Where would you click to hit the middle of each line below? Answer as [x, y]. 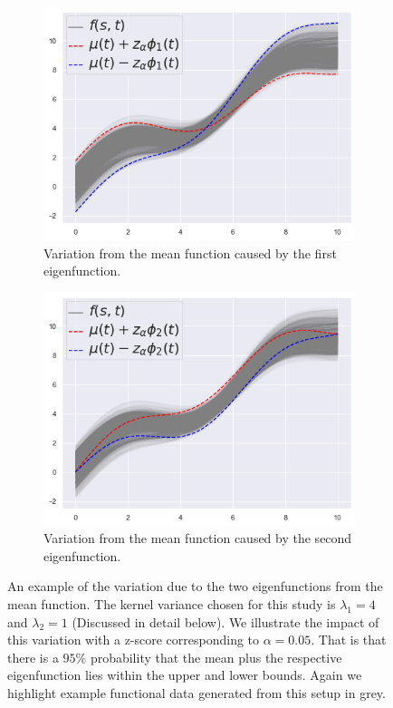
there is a [33, 657]
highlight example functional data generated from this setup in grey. [196, 692]
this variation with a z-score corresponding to [134, 640]
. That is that [349, 640]
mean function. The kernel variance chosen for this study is [172, 604]
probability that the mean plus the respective [216, 657]
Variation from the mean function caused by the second [198, 538]
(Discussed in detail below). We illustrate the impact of [225, 621]
